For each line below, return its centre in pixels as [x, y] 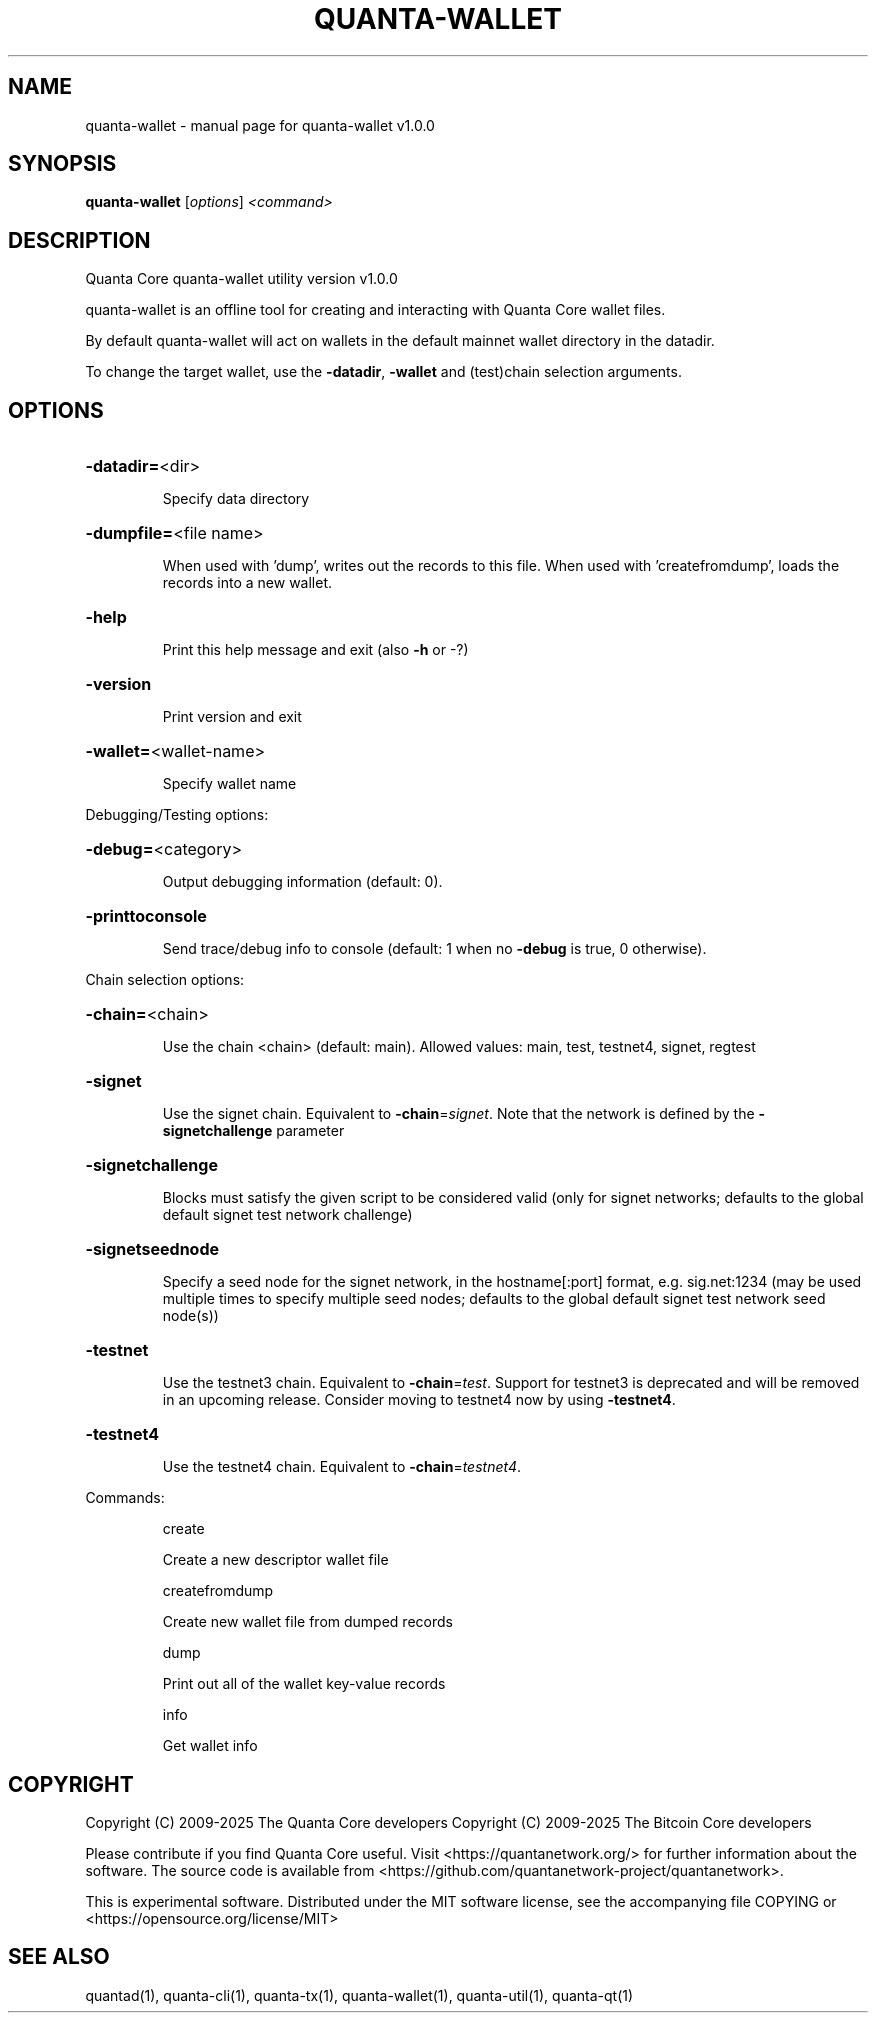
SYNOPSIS [62, 164]
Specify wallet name [229, 784]
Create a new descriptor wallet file [275, 1560]
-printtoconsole [146, 916]
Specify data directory [236, 499]
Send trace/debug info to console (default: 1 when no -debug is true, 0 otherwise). [434, 949]
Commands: [125, 1498]
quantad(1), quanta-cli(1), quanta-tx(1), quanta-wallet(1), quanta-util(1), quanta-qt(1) [359, 1995]
